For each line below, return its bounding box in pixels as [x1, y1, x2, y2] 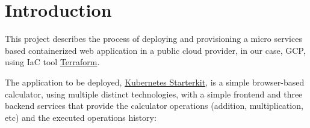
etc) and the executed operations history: [5, 111, 157, 123]
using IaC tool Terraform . [5, 56, 100, 68]
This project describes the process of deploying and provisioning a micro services [5, 32, 302, 45]
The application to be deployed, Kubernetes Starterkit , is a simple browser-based [5, 75, 305, 88]
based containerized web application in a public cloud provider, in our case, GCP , [5, 44, 306, 56]
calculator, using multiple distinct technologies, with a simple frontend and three [5, 87, 303, 100]
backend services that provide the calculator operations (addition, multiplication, [5, 99, 303, 112]
